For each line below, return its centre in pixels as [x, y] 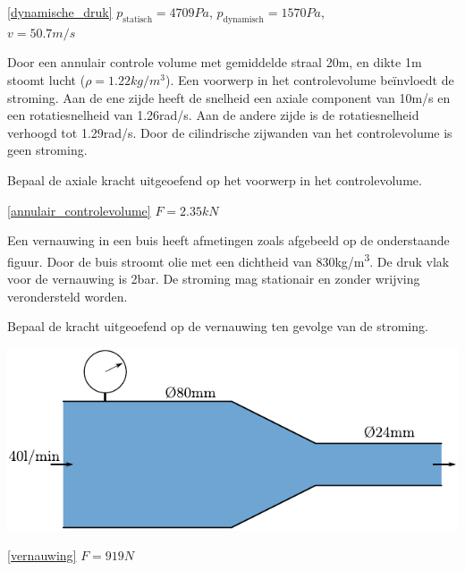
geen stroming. [47, 150]
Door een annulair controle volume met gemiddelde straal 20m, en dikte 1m [215, 62]
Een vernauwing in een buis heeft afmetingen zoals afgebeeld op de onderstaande [228, 240]
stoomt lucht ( [46, 79]
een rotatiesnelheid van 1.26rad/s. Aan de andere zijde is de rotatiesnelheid [213, 115]
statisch [138, 19]
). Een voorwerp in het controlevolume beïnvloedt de [309, 79]
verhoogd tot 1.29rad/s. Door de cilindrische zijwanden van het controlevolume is [230, 132]
